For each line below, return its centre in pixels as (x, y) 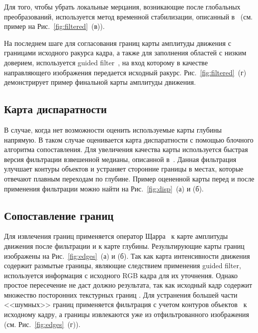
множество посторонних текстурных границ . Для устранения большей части (121, 294)
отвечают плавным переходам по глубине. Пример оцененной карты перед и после (129, 178)
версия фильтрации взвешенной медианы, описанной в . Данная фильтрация (120, 159)
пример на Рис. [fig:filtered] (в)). (54, 26)
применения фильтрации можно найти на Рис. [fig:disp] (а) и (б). (104, 188)
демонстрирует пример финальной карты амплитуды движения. (100, 82)
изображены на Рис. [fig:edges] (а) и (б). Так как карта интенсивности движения (127, 255)
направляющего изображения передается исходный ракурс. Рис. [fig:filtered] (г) (125, 72)
